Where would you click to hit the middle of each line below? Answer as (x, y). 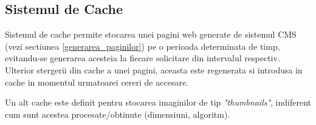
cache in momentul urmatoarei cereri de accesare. (97, 82)
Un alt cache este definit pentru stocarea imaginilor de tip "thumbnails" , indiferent (158, 102)
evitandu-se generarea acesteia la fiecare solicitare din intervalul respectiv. (143, 58)
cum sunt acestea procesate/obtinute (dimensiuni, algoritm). (118, 114)
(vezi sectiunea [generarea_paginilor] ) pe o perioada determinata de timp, (143, 46)
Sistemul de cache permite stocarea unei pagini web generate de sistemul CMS (151, 34)
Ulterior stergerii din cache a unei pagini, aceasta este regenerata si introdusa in (154, 69)
